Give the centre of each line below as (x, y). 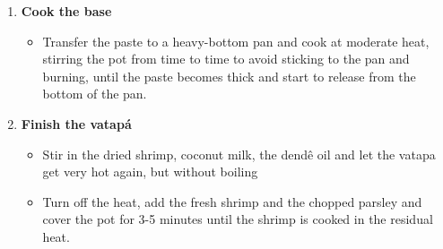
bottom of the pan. (95, 94)
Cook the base (66, 11)
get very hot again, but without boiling (150, 172)
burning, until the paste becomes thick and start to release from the (229, 76)
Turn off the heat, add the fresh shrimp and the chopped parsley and (232, 201)
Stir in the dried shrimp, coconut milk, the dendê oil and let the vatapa (239, 154)
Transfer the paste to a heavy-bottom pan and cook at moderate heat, (236, 41)
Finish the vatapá (76, 123)
